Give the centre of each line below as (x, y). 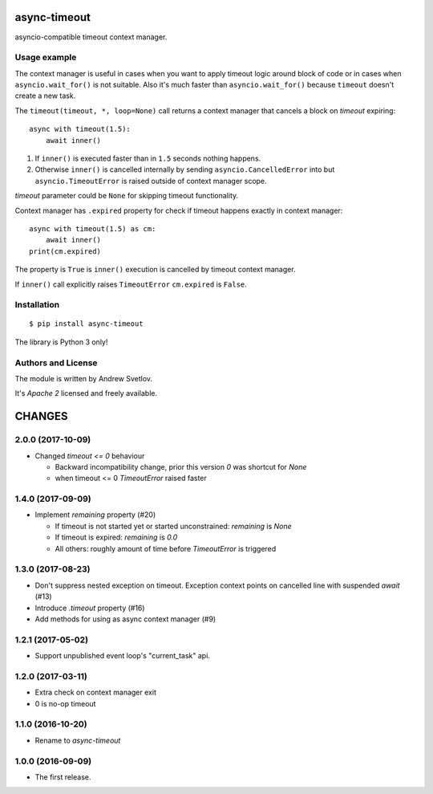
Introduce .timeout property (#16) (90, 608)
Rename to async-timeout (78, 740)
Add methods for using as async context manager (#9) (125, 619)
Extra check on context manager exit (95, 692)
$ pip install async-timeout (86, 324)
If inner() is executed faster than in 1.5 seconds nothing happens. (148, 158)
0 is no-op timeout (65, 703)
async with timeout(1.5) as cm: (93, 228)
